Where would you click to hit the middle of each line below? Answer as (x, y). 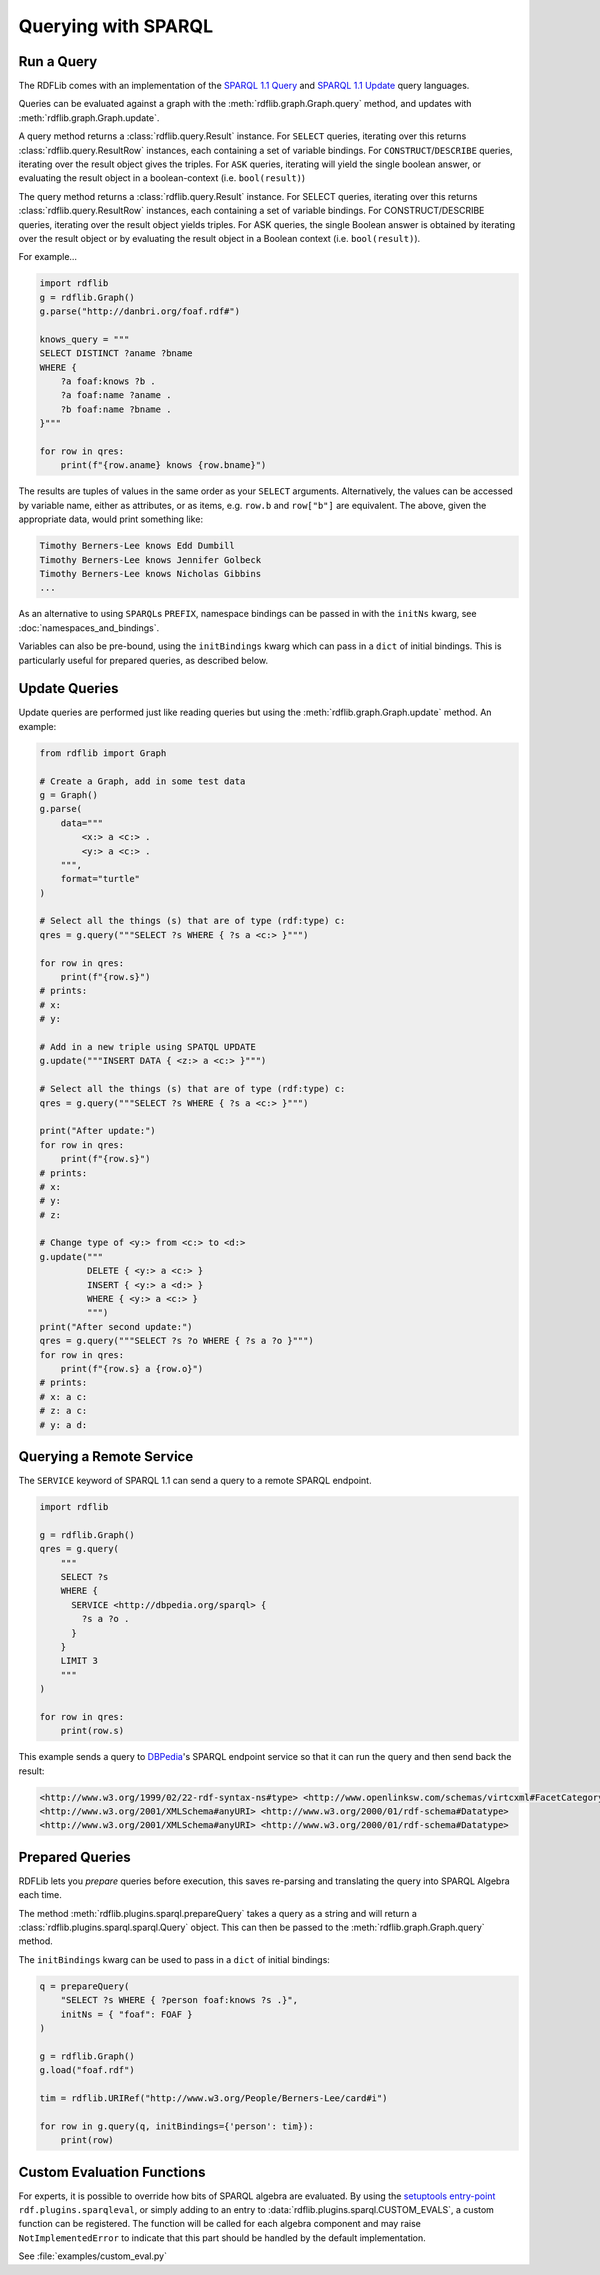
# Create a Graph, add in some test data (142, 781)
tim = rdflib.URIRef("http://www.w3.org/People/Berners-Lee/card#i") (213, 2098)
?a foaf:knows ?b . (108, 381)
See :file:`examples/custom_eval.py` (92, 2256)
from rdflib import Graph (103, 753)
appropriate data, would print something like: (111, 519)
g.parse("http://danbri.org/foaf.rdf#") (139, 311)
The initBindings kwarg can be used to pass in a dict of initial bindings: (174, 1959)
